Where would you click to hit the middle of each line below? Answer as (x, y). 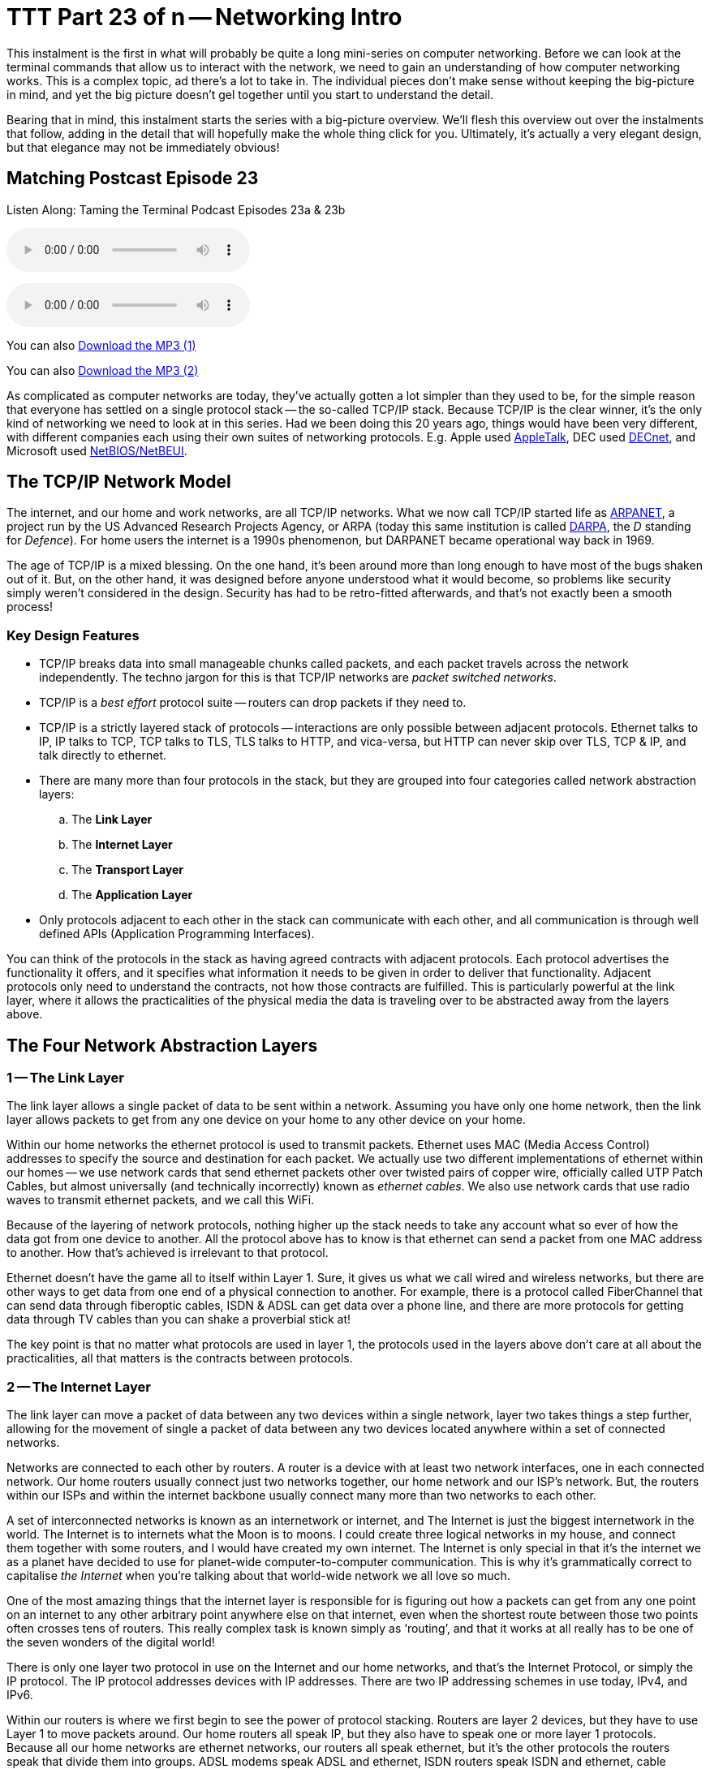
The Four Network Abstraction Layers (162, 1045)
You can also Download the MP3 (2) (103, 370)
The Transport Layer (128, 870)
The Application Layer (132, 895)
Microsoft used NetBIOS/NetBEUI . (97, 450)
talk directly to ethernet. (103, 755)
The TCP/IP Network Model (119, 482)
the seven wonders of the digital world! (111, 1642)
